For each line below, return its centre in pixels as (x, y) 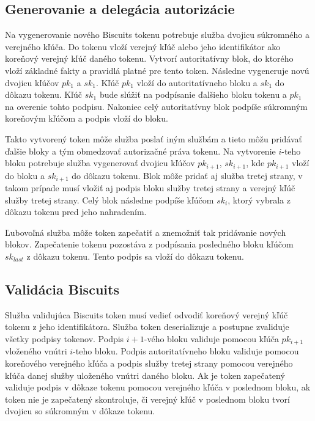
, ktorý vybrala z (259, 200)
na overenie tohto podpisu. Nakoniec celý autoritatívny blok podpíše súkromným (156, 106)
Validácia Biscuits (62, 289)
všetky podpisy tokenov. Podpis (65, 339)
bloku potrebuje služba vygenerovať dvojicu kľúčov (100, 163)
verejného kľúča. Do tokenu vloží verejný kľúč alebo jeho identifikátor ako (143, 46)
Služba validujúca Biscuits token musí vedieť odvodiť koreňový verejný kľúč (146, 314)
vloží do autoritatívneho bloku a (197, 82)
